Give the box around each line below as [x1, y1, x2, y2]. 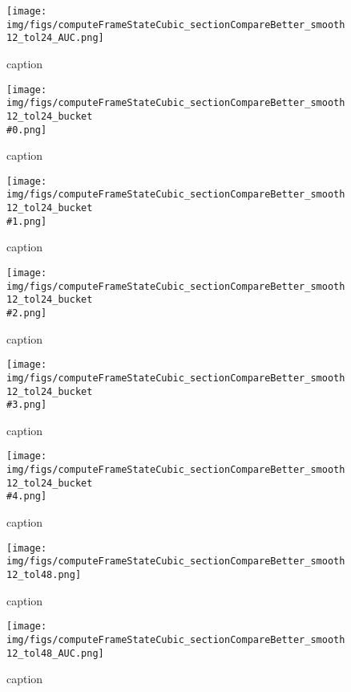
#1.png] [6, 215, 47, 227]
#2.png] [6, 307, 47, 319]
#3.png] [6, 399, 47, 411]
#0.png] [6, 124, 47, 136]
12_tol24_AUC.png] [6, 32, 104, 44]
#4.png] [6, 491, 47, 503]
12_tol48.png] [6, 568, 82, 580]
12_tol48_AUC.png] [6, 647, 104, 659]
